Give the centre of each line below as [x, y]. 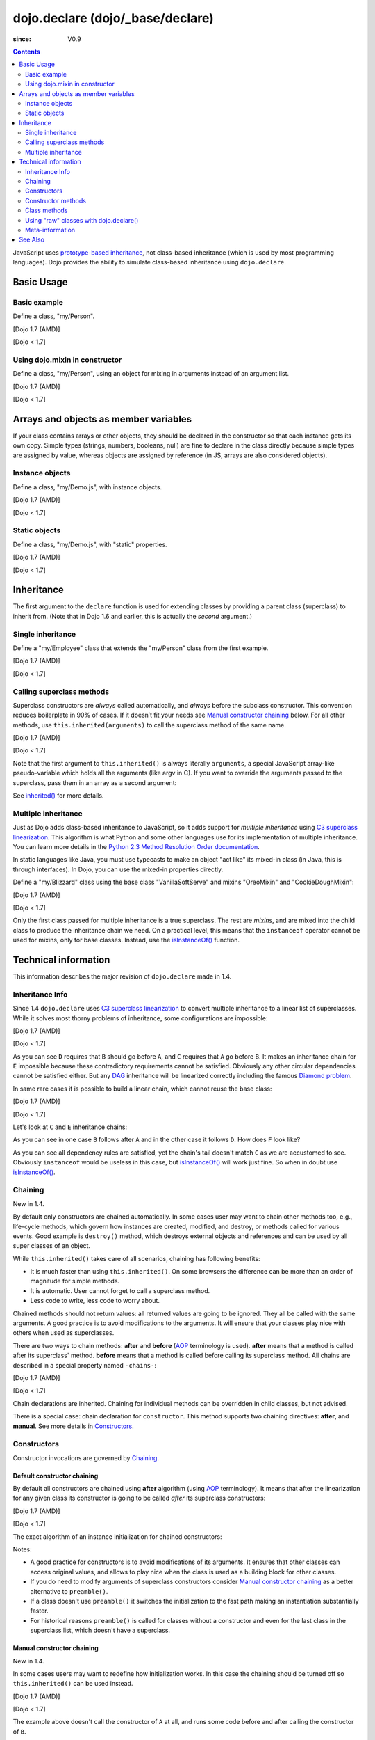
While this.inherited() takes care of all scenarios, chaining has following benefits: [136, 1258]
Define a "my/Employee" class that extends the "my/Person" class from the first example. [141, 648]
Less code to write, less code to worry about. [95, 1301]
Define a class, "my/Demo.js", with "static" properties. [90, 544]
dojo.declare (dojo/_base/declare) [114, 18]
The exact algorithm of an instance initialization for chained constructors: [117, 1536]
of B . [19, 1731]
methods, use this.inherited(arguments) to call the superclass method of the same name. [149, 725]
